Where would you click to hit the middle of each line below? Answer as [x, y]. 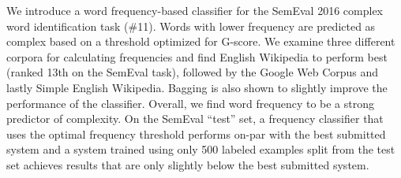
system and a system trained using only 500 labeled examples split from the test [201, 149]
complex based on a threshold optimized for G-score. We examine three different [201, 41]
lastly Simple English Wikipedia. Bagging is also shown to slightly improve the [197, 87]
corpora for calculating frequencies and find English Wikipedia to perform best [197, 56]
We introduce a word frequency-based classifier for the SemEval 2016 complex [195, 10]
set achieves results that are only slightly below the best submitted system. [188, 164]
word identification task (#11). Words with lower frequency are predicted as [191, 26]
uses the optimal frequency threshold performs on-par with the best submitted [196, 133]
